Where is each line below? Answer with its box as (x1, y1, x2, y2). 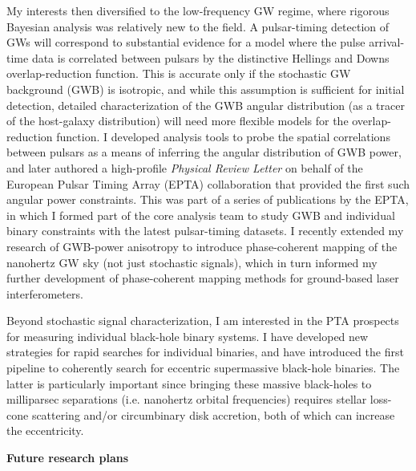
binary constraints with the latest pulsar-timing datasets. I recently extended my (6, 222, 404, 239)
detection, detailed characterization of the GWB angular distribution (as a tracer (6, 96, 405, 113)
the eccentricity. (6, 422, 84, 439)
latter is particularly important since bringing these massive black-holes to (6, 375, 372, 392)
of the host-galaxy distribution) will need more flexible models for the (6, 112, 349, 129)
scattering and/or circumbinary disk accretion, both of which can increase (31, 406, 395, 423)
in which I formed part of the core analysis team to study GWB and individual (6, 206, 395, 223)
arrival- (369, 34, 405, 51)
